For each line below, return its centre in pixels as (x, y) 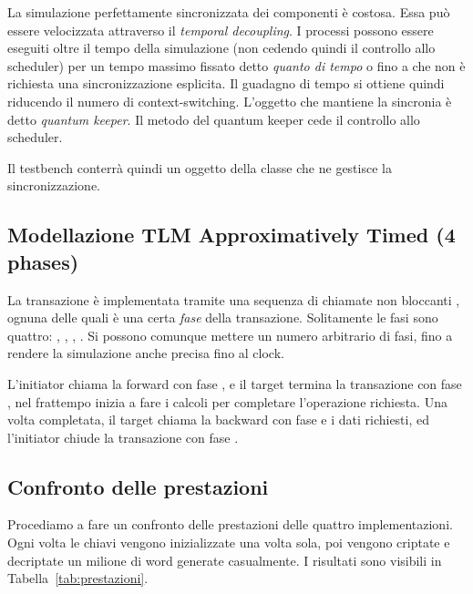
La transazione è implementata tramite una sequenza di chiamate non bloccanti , (234, 299)
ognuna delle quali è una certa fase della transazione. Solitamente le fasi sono (223, 317)
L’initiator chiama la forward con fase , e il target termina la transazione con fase (235, 383)
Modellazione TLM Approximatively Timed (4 (231, 235)
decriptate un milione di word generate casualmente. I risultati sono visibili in (225, 560)
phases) (43, 261)
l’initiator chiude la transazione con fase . (123, 437)
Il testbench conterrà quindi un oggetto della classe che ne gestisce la (200, 167)
